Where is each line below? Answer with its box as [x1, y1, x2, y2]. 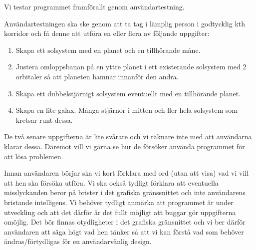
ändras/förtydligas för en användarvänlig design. [4, 236, 152, 247]
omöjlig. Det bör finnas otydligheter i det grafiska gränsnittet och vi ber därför [4, 217, 246, 227]
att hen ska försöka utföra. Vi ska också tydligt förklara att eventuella [4, 177, 219, 188]
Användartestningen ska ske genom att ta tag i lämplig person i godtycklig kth [4, 18, 245, 28]
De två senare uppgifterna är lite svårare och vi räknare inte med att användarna [4, 131, 252, 142]
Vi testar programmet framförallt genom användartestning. [4, 1, 185, 11]
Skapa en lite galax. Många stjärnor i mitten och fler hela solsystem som [15, 105, 238, 115]
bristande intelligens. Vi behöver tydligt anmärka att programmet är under [4, 197, 234, 207]
